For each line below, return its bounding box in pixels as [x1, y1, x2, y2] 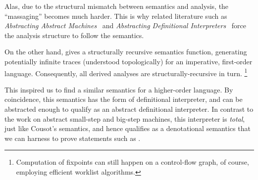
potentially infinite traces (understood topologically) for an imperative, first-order [4, 56, 253, 66]
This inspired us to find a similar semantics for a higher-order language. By [4, 84, 233, 94]
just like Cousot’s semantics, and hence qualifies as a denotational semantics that [4, 123, 251, 134]
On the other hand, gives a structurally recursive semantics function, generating [4, 46, 247, 57]
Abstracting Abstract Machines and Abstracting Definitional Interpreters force [4, 20, 247, 31]
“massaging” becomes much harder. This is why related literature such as [4, 10, 227, 21]
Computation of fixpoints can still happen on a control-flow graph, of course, [16, 157, 249, 167]
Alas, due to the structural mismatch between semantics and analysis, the [4, 1, 229, 11]
